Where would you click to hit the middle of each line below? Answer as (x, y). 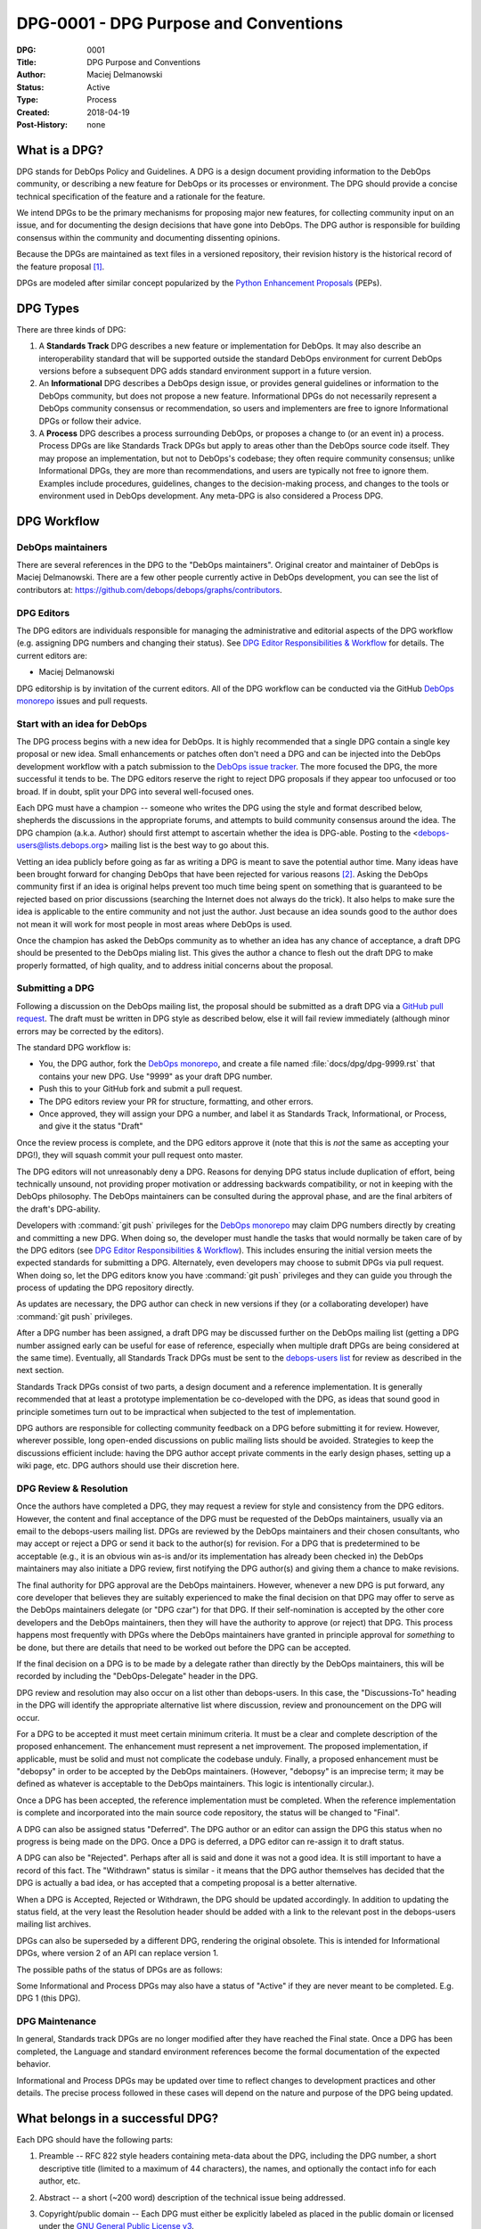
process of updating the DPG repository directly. (106, 1287)
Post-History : (42, 124)
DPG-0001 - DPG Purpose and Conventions (179, 23)
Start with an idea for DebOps (82, 724)
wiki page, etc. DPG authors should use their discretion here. (128, 1466)
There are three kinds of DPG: (71, 329)
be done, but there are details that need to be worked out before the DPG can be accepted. (184, 1647)
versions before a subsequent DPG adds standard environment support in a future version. (205, 371)
